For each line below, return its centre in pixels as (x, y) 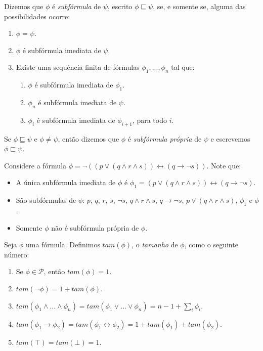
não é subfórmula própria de (95, 227)
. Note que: (224, 165)
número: (17, 254)
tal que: (183, 67)
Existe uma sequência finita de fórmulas (78, 67)
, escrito (120, 6)
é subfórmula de (76, 6)
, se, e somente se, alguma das (199, 6)
